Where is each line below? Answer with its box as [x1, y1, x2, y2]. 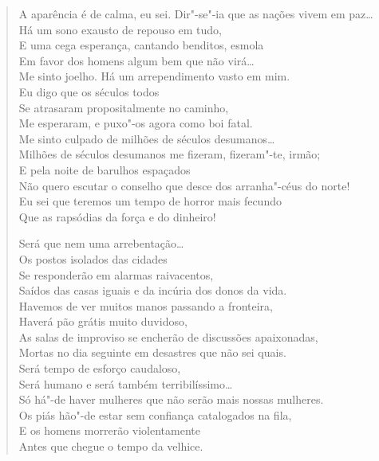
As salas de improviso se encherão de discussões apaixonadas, [18, 328, 318, 345]
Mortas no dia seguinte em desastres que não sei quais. [18, 344, 286, 361]
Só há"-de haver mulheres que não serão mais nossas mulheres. [18, 391, 324, 408]
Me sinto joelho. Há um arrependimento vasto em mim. [18, 68, 290, 84]
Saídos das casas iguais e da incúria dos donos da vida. [18, 282, 287, 299]
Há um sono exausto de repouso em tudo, [18, 21, 222, 37]
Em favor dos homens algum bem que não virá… [18, 52, 255, 68]
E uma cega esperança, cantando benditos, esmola [18, 37, 264, 53]
